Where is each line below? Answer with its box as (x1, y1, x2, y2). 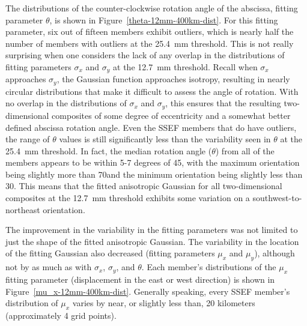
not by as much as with (5, 261, 92, 273)
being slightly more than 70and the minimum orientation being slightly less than (5, 168, 303, 180)
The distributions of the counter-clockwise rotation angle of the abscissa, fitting (5, 2, 298, 14)
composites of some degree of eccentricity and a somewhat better (52, 109, 291, 121)
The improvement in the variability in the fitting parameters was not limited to (5, 223, 298, 236)
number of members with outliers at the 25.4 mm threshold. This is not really (5, 37, 294, 49)
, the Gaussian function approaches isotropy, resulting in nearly (56, 73, 290, 85)
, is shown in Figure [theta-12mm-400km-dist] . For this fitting (49, 13, 278, 26)
